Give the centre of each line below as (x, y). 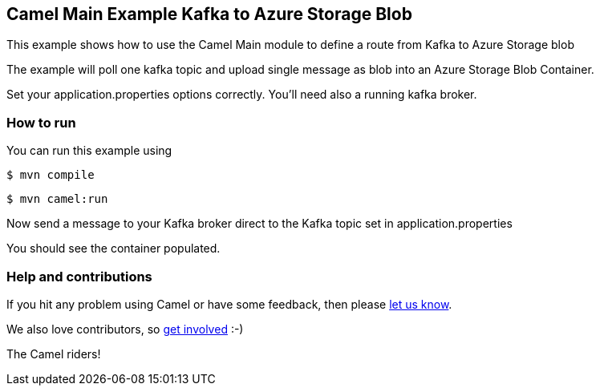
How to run (41, 122)
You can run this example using (89, 151)
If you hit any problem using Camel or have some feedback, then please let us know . (229, 304)
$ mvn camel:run (57, 199)
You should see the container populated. (114, 249)
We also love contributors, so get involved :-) (125, 329)
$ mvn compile (51, 175)
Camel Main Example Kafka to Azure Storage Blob (209, 14)
